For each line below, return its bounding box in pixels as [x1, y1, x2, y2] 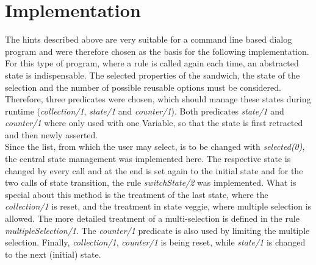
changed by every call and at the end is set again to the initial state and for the [5, 164, 303, 177]
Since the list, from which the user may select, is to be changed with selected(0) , [5, 140, 305, 153]
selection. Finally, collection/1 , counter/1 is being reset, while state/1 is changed [5, 236, 306, 249]
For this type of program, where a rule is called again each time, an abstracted [5, 57, 299, 69]
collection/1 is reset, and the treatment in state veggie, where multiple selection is [5, 200, 312, 213]
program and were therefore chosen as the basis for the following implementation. [5, 44, 309, 57]
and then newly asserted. [5, 128, 98, 141]
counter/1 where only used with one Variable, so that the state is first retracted [5, 116, 303, 129]
